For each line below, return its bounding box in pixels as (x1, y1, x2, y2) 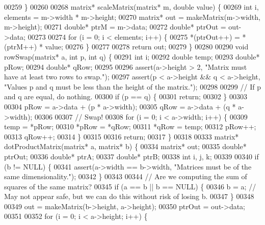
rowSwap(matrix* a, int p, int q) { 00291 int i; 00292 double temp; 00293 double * (4, 51, 260, 62)
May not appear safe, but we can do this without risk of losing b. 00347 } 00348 (4, 191, 254, 202)
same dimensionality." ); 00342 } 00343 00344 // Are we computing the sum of (4, 171, 247, 182)
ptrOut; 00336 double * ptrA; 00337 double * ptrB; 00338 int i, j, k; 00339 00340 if (4, 151, 259, 161)
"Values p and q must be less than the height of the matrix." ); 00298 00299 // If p (4, 81, 261, 92)
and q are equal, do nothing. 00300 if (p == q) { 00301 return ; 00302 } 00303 (4, 91, 247, 102)
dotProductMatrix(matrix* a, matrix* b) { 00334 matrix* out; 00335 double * (4, 141, 247, 152)
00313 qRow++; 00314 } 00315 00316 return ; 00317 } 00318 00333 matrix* (4, 131, 239, 142)
